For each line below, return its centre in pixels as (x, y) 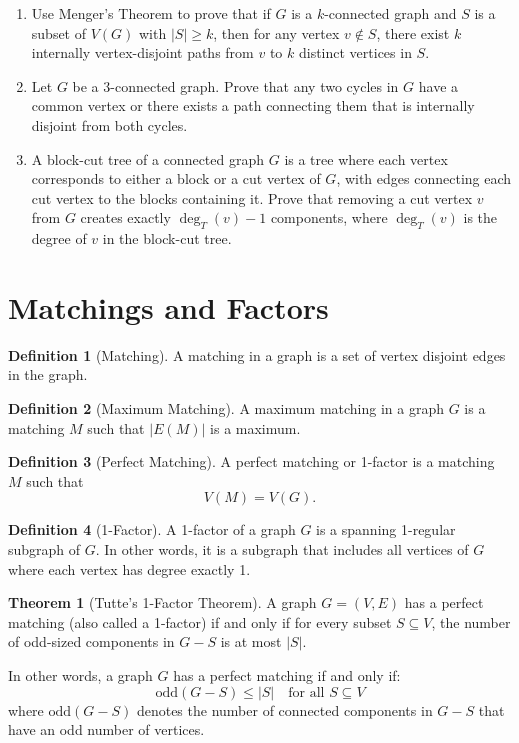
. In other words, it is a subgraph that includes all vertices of (282, 549)
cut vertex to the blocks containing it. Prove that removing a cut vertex (252, 197)
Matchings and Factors (168, 306)
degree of (59, 238)
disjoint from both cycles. (109, 124)
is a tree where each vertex (366, 158)
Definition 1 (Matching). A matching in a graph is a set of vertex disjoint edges (257, 354)
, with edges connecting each (424, 178)
